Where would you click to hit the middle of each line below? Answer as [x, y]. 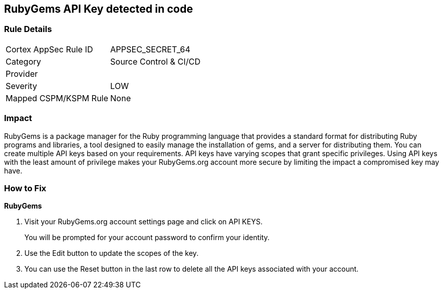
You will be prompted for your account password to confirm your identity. [147, 238]
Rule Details [28, 29]
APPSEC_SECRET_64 [150, 49]
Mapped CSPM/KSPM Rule [57, 98]
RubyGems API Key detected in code [99, 9]
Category [23, 61]
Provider [22, 74]
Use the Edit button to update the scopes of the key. [112, 253]
